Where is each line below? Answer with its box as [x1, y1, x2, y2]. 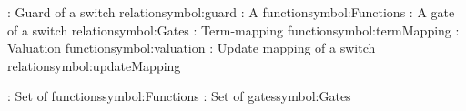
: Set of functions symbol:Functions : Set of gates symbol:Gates [7, 86, 351, 106]
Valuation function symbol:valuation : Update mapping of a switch [7, 38, 376, 57]
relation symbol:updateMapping [7, 55, 181, 75]
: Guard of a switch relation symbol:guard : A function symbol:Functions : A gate [7, 3, 455, 21]
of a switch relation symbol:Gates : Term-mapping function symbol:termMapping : [7, 20, 460, 39]
